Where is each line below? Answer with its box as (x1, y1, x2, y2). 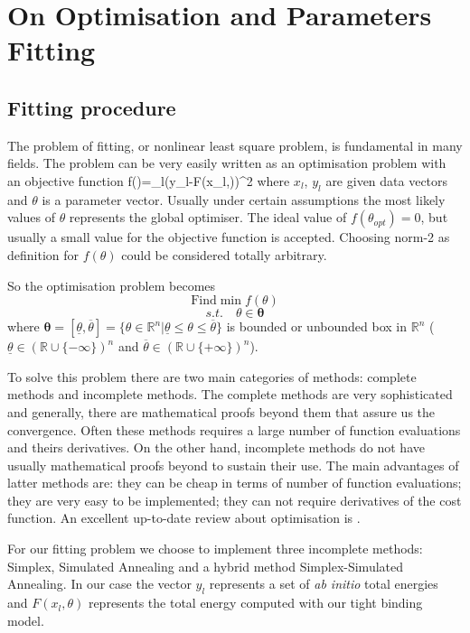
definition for (7, 245, 80, 264)
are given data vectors (325, 171, 448, 190)
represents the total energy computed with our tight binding (88, 593, 423, 612)
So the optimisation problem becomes (7, 275, 216, 294)
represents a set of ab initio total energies (209, 574, 438, 593)
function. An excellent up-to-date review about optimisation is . (7, 508, 361, 527)
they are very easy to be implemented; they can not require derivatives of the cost (7, 490, 462, 509)
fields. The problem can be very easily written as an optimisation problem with (7, 154, 446, 172)
